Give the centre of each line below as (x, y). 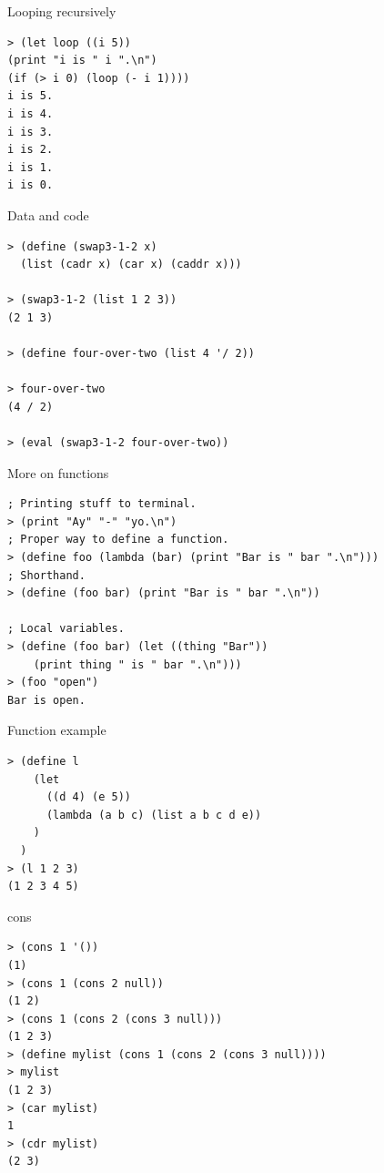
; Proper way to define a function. (118, 540)
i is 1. (30, 167)
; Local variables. (66, 629)
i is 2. (30, 150)
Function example (57, 730)
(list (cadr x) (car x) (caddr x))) (131, 265)
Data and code (48, 214)
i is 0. (30, 185)
